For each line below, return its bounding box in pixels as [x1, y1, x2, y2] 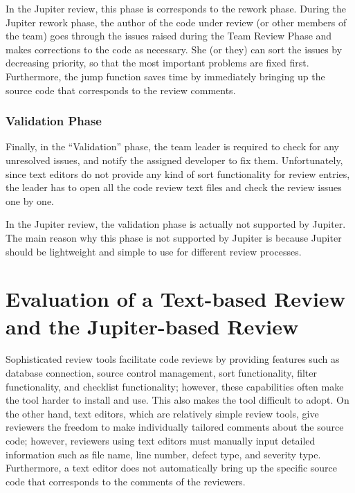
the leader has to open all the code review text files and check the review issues [6, 180, 342, 195]
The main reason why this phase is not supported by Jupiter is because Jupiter [6, 230, 342, 244]
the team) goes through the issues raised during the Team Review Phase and [6, 28, 332, 43]
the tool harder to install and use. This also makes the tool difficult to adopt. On [6, 393, 349, 407]
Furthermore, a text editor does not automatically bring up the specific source [6, 460, 338, 475]
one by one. [6, 193, 54, 208]
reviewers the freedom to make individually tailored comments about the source [6, 420, 344, 434]
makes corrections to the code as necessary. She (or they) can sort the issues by [6, 42, 343, 56]
